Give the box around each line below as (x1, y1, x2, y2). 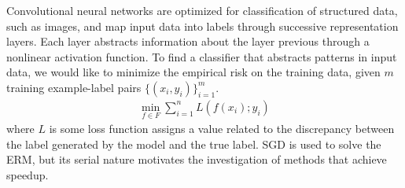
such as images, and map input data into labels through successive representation (6, 17, 399, 34)
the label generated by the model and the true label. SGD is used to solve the (6, 135, 381, 152)
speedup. (6, 167, 49, 182)
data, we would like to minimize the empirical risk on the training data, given (6, 64, 381, 80)
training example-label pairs (6, 79, 142, 95)
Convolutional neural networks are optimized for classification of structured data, (6, 2, 398, 18)
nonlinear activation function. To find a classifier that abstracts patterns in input (6, 48, 397, 65)
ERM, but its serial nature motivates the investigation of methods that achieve (6, 151, 387, 168)
